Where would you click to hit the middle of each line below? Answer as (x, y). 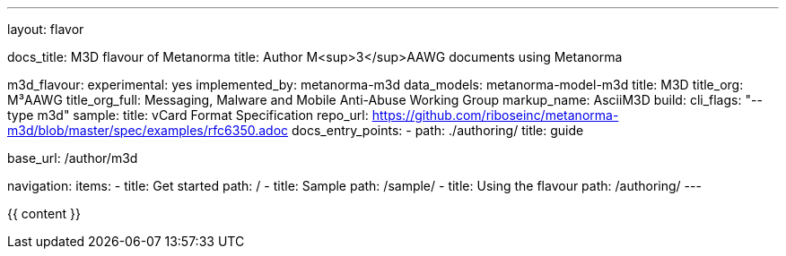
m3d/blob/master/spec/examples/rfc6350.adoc (148, 130)
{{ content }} (44, 213)
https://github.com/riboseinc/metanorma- (495, 115)
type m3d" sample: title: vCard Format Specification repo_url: (188, 115)
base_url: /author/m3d (73, 158)
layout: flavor (46, 29)
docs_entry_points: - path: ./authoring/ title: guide (437, 130)
